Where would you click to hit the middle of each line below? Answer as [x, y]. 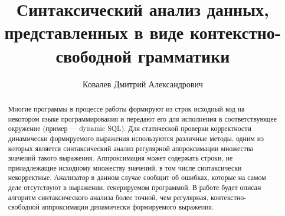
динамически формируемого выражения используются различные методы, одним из [136, 138]
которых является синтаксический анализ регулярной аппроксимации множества [130, 148]
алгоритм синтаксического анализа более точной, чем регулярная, [108, 197]
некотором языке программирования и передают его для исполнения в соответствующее [142, 118]
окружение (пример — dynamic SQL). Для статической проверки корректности [130, 128]
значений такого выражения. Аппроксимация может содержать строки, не [120, 158]
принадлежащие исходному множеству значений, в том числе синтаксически [125, 167]
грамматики [184, 55]
